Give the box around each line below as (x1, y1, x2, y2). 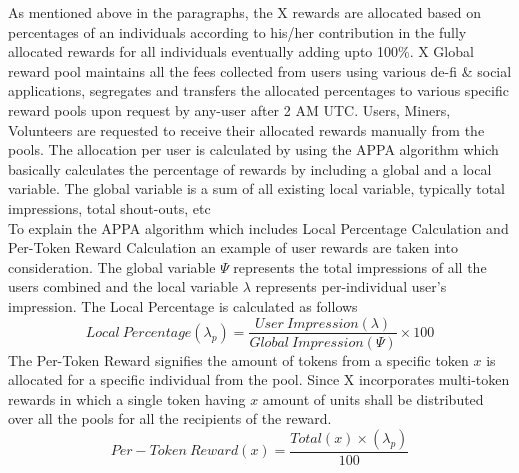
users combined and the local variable (8, 276, 239, 297)
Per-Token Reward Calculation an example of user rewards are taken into (8, 237, 458, 258)
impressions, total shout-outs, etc (8, 197, 211, 218)
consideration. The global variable (8, 256, 216, 277)
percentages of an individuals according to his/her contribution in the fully (8, 21, 467, 42)
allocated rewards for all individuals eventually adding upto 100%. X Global (8, 41, 474, 62)
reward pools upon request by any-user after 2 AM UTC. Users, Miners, (8, 99, 451, 120)
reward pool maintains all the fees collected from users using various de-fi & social (8, 60, 512, 81)
